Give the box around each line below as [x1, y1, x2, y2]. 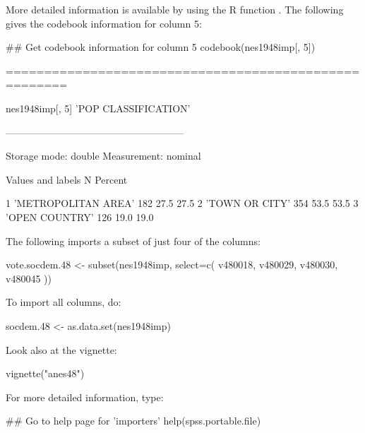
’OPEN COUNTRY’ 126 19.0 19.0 [6, 209, 154, 224]
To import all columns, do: [6, 295, 121, 309]
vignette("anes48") [6, 366, 85, 381]
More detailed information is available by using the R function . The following [6, 2, 344, 16]
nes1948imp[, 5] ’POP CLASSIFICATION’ [6, 100, 191, 115]
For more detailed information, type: [6, 389, 164, 404]
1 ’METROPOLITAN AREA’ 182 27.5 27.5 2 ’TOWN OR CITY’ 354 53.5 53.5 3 [6, 196, 359, 210]
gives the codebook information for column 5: [6, 16, 202, 30]
